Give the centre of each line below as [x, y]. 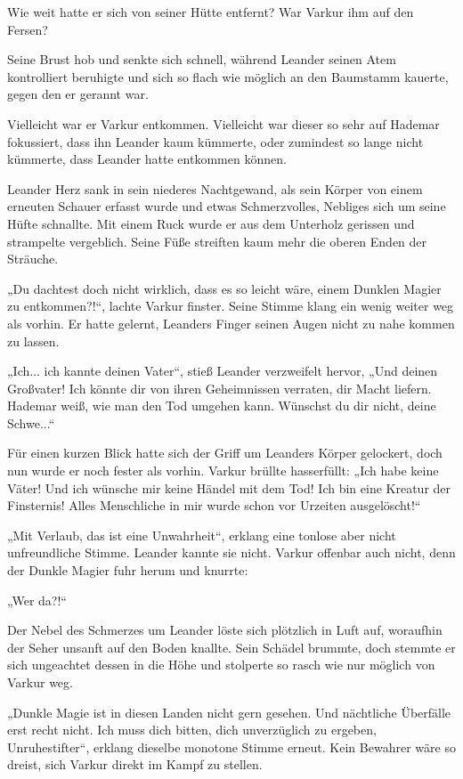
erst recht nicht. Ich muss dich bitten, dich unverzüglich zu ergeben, [192, 730]
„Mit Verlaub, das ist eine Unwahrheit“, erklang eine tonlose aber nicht [202, 535]
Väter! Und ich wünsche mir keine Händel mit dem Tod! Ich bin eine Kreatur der [229, 487]
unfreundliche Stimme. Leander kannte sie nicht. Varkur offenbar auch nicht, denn [231, 552]
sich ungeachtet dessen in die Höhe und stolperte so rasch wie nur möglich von [221, 665]
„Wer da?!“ [37, 600]
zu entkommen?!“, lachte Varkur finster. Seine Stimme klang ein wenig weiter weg [231, 306]
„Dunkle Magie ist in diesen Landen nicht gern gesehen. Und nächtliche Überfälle [229, 712]
